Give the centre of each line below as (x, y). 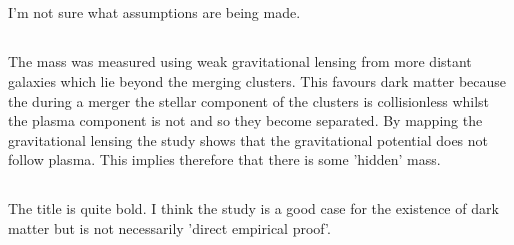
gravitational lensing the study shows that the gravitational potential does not (248, 139)
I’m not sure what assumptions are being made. (154, 12)
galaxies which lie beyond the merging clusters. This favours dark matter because (257, 80)
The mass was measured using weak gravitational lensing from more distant (240, 61)
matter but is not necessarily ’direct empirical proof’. (169, 227)
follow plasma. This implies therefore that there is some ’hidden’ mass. (224, 159)
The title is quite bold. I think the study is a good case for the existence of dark (253, 208)
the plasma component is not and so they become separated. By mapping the (245, 120)
